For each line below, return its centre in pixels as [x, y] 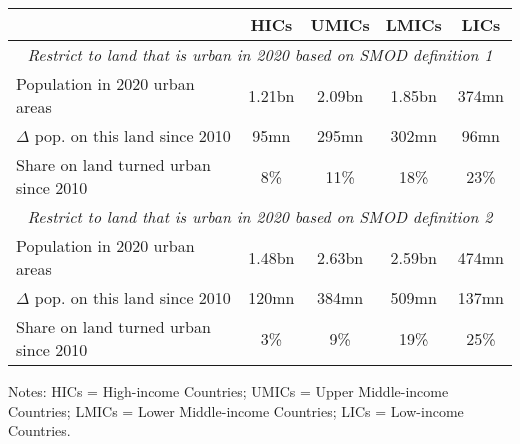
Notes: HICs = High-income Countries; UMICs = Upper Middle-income [228, 391]
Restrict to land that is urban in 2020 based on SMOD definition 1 [260, 54]
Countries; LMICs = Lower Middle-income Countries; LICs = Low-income [236, 410]
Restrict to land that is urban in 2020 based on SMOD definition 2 [260, 216]
